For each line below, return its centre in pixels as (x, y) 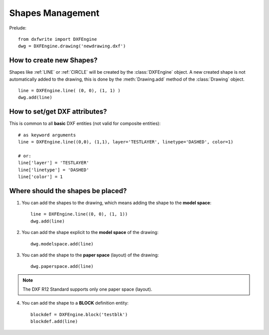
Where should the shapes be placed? (68, 191)
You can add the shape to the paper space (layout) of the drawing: (90, 255)
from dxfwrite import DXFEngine (58, 39)
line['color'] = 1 (41, 177)
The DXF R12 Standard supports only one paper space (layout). (87, 289)
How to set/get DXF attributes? (58, 112)
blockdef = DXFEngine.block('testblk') (79, 314)
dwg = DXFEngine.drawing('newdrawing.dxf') (72, 46)
